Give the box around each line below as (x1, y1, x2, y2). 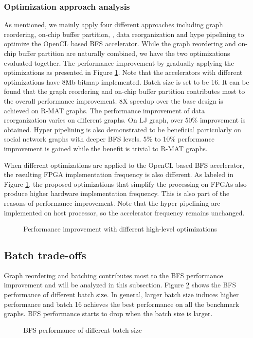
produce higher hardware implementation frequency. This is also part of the (4, 188, 230, 198)
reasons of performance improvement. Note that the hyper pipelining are (4, 197, 220, 208)
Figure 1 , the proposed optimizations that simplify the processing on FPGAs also (4, 178, 247, 189)
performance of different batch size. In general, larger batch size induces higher (4, 289, 239, 300)
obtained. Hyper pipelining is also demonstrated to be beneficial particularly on (4, 124, 241, 134)
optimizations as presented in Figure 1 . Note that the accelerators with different (4, 67, 243, 77)
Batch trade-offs (4, 248, 87, 263)
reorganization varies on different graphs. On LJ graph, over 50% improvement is (4, 115, 246, 125)
